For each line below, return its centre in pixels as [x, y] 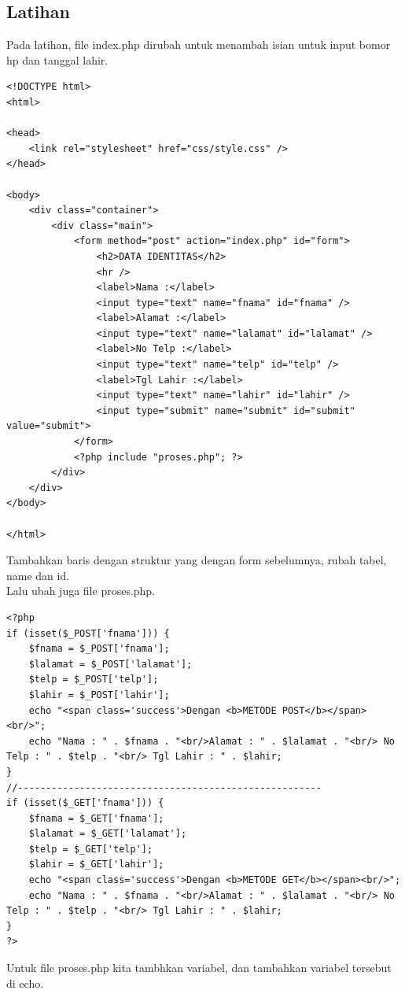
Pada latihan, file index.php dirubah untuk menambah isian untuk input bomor [199, 44]
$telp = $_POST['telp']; [94, 680]
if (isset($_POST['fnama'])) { [88, 633]
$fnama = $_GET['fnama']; [96, 818]
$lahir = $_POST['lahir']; [99, 695]
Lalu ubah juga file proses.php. [81, 591]
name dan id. [38, 575]
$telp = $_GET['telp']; [91, 849]
